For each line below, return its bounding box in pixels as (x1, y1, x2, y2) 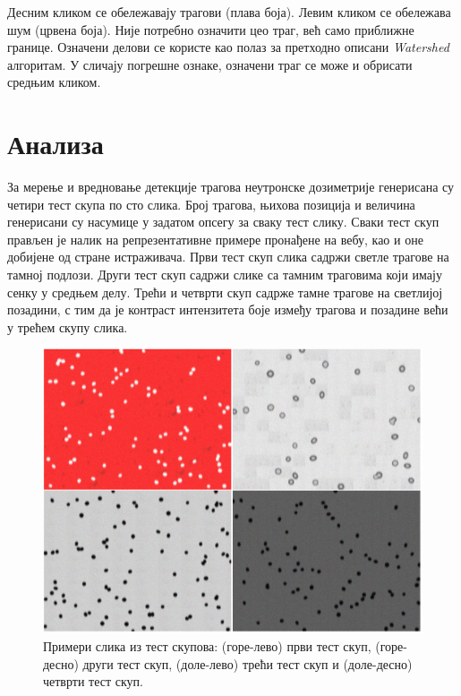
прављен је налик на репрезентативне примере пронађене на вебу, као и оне (7, 229, 423, 248)
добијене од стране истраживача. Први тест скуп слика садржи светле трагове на (7, 247, 449, 266)
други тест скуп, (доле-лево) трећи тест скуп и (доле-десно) (82, 654, 413, 673)
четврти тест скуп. (43, 672, 143, 691)
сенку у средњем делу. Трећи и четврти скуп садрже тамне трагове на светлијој (7, 282, 443, 301)
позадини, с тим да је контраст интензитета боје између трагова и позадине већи (7, 300, 448, 319)
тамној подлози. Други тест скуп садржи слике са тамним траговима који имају (7, 265, 442, 284)
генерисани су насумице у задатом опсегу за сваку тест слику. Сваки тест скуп (7, 212, 440, 231)
